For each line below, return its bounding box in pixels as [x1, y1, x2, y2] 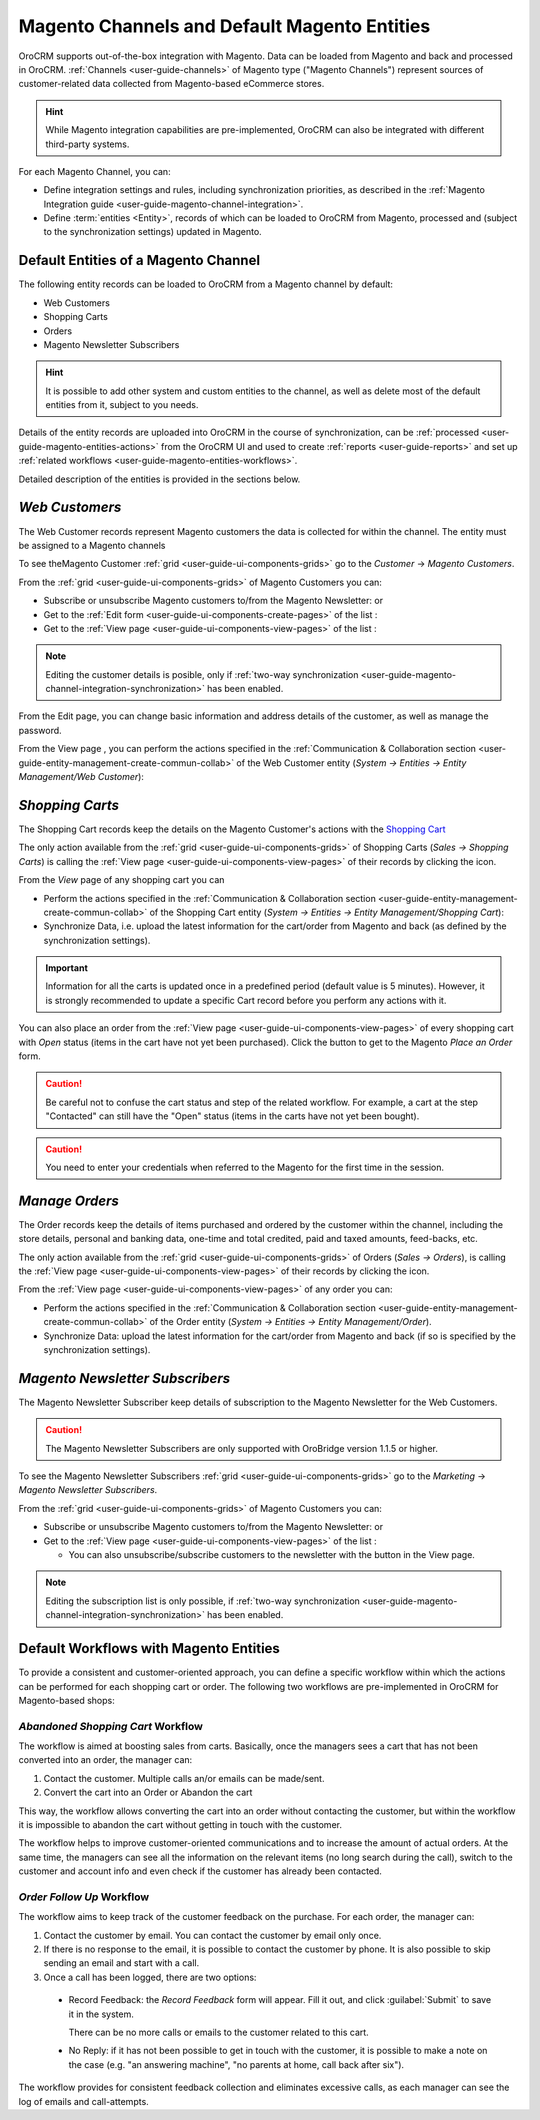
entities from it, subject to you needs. [45, 399, 199, 411]
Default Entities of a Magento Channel [18, 252, 260, 269]
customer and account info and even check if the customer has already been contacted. [18, 1865, 382, 1877]
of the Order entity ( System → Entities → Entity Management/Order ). [149, 1316, 432, 1328]
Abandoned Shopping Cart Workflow [18, 1719, 204, 1733]
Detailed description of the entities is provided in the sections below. [18, 473, 301, 485]
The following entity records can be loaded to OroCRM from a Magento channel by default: [18, 278, 394, 290]
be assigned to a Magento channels [18, 539, 166, 551]
